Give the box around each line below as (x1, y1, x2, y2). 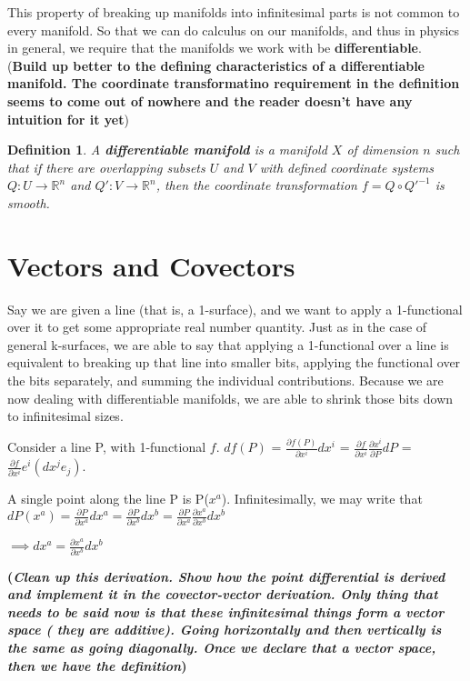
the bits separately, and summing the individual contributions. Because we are (7, 371, 444, 390)
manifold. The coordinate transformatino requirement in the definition (7, 74, 460, 93)
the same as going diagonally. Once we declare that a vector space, (7, 637, 436, 656)
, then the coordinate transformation (155, 175, 357, 195)
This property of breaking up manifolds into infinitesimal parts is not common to (7, 3, 460, 21)
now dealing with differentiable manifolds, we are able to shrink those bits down (7, 388, 454, 407)
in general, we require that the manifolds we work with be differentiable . (7, 38, 422, 57)
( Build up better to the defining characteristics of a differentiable (7, 55, 425, 75)
